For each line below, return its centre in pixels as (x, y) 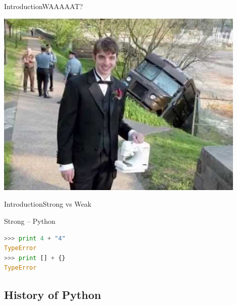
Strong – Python (30, 221)
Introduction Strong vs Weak (48, 204)
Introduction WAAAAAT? (44, 6)
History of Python (53, 295)
